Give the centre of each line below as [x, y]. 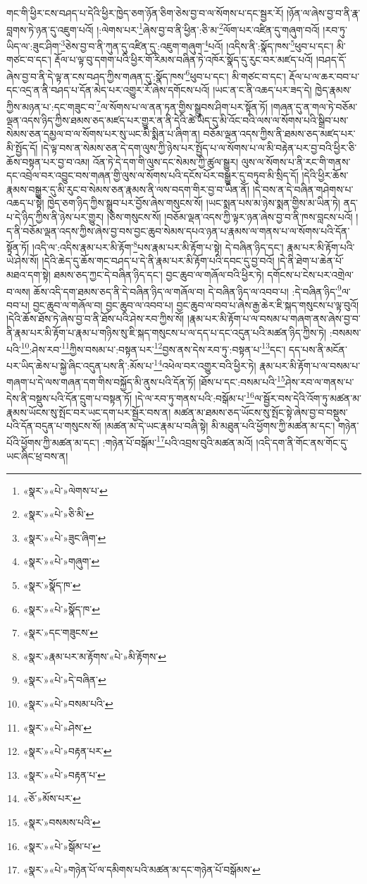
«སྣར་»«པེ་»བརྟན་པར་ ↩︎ [67, 751]
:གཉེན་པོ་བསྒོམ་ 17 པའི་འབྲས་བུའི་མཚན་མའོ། [178, 441]
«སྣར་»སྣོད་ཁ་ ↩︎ [52, 585]
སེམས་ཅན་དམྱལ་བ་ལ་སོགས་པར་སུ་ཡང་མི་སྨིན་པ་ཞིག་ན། [103, 134]
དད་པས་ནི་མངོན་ [318, 349]
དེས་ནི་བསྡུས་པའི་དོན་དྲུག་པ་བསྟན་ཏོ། [69, 398]
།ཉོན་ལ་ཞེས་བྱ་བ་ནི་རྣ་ [323, 13]
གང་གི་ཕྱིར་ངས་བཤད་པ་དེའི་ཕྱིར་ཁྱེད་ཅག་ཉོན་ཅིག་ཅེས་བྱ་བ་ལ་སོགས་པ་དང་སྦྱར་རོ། [145, 13]
